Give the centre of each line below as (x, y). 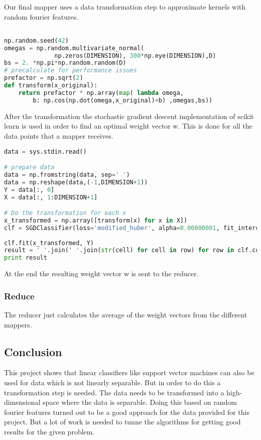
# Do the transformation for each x (65, 213)
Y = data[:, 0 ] (29, 190)
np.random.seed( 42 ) (36, 40)
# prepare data (29, 168)
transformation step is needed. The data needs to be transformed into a (114, 392)
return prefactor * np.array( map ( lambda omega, (101, 93)
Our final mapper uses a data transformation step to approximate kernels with (125, 7)
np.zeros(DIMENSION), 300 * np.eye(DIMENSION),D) (135, 56)
